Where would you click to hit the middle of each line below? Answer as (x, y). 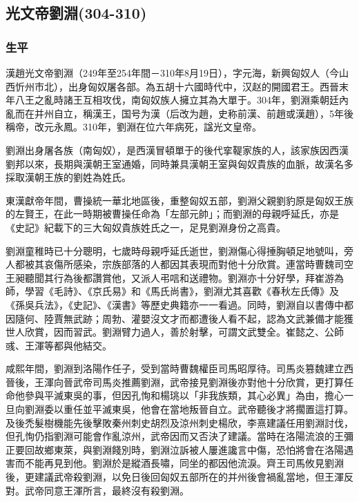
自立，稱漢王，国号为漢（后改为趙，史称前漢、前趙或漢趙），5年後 (203, 113)
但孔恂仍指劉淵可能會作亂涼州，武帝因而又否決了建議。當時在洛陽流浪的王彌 (179, 436)
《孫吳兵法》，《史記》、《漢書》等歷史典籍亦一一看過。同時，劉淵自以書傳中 (175, 304)
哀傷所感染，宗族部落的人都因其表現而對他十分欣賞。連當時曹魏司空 (198, 264)
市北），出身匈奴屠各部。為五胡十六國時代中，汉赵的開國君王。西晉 (186, 86)
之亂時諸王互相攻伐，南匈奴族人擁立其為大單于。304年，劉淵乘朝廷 (186, 100)
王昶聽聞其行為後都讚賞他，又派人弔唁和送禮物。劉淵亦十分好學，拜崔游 (170, 277)
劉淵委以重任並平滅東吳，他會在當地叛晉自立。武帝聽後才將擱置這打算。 (189, 409)
